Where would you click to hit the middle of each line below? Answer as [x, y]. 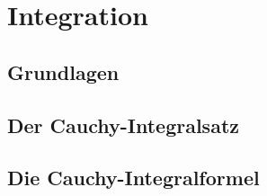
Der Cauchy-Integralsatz [124, 125]
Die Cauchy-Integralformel [133, 178]
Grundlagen [63, 71]
